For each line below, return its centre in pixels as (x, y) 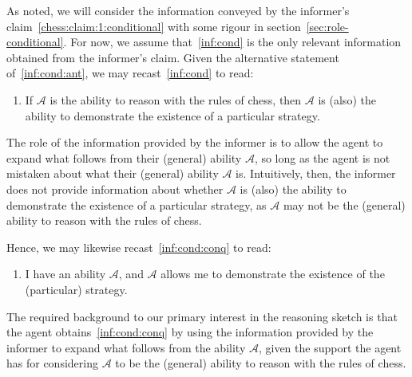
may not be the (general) (344, 204)
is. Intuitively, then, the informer (316, 173)
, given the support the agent (330, 347)
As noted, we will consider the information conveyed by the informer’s (178, 10)
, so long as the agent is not (322, 157)
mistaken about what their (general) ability (113, 173)
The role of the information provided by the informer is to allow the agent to (195, 142)
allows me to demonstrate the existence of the (273, 274)
